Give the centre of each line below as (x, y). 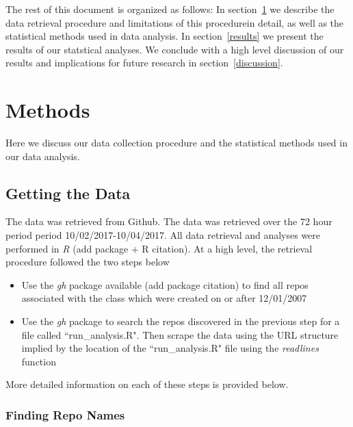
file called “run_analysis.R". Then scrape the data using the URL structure (180, 334)
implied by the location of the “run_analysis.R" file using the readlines (170, 348)
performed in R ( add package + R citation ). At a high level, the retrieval (159, 248)
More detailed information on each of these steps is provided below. (147, 384)
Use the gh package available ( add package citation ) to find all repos (165, 284)
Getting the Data (68, 193)
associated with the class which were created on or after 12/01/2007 (164, 298)
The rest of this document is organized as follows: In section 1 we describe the (170, 9)
